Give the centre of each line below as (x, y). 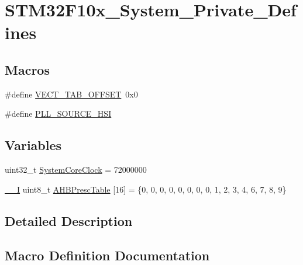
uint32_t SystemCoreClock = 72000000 (76, 170)
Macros (27, 69)
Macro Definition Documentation (107, 255)
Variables (33, 145)
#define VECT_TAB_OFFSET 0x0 (71, 94)
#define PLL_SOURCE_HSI (58, 114)
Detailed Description (69, 220)
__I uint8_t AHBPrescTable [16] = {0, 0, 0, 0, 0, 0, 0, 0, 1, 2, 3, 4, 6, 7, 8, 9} (146, 189)
